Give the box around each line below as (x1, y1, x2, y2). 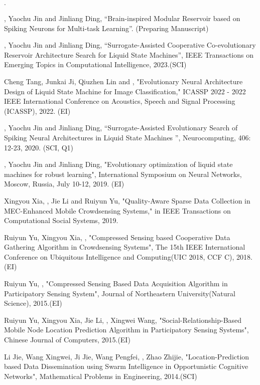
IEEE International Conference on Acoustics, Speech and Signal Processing (4, 96, 235, 106)
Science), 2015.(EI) (4, 298, 62, 308)
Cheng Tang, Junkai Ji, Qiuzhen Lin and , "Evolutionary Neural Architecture (4, 76, 243, 86)
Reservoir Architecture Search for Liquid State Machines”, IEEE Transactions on (4, 49, 254, 60)
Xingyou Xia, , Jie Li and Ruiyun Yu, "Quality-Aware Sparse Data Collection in (4, 195, 250, 206)
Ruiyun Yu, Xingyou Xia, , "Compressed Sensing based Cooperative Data (4, 232, 230, 242)
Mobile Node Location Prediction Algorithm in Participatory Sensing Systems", (4, 324, 249, 335)
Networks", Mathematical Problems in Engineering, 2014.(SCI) (4, 370, 197, 381)
